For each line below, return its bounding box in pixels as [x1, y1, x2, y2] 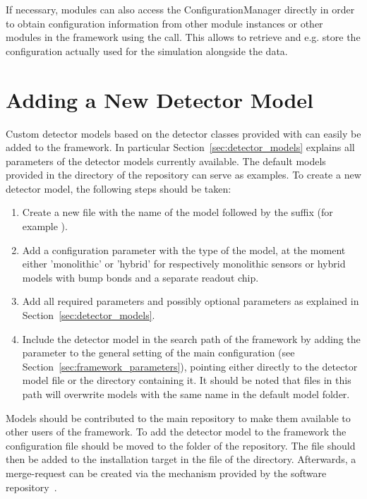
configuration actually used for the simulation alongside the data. [6, 43, 288, 58]
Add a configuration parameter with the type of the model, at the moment [22, 242, 346, 257]
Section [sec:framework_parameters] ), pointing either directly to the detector [22, 359, 358, 373]
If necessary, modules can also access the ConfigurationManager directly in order [6, 2, 355, 16]
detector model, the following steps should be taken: [6, 181, 231, 196]
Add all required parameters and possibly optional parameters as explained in [22, 294, 359, 308]
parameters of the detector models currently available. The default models [6, 153, 326, 168]
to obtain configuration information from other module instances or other [6, 16, 323, 30]
